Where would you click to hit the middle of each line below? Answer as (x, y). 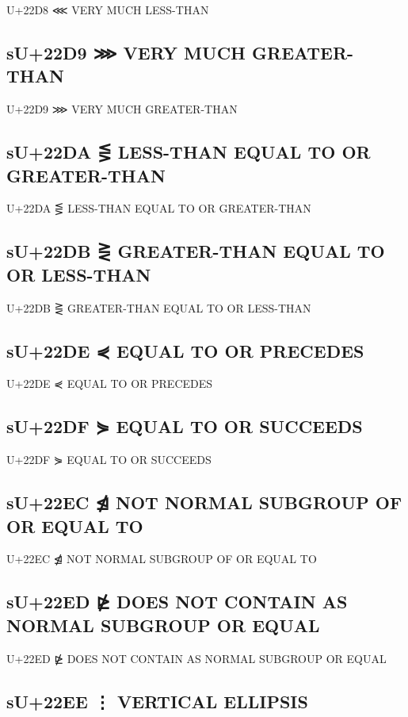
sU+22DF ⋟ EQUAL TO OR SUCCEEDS (185, 426)
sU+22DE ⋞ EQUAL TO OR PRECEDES (185, 350)
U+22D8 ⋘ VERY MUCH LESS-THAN (108, 10)
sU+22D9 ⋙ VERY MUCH (126, 52)
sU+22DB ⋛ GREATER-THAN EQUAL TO (196, 251)
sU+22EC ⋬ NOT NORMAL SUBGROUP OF (204, 502)
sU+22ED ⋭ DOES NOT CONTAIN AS (177, 602)
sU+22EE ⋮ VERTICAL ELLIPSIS (157, 701)
